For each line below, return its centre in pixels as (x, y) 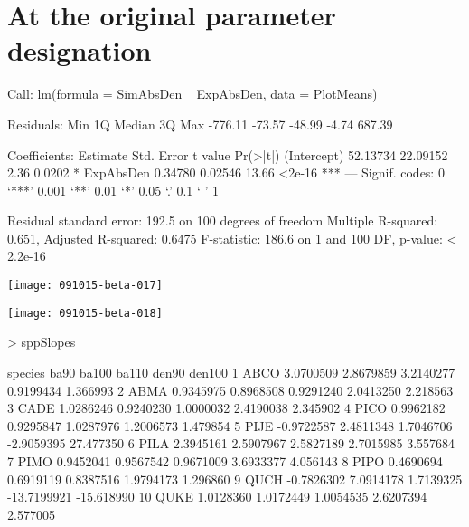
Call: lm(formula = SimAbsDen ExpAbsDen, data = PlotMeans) (192, 94)
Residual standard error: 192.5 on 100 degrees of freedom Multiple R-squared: (223, 220)
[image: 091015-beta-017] (85, 286)
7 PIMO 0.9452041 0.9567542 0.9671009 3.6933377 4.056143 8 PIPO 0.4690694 (225, 460)
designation (80, 50)
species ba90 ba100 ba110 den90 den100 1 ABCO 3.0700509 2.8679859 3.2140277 (231, 372)
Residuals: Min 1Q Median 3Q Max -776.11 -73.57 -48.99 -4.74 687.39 (200, 124)
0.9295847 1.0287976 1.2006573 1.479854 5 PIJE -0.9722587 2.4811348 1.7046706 (230, 425)
